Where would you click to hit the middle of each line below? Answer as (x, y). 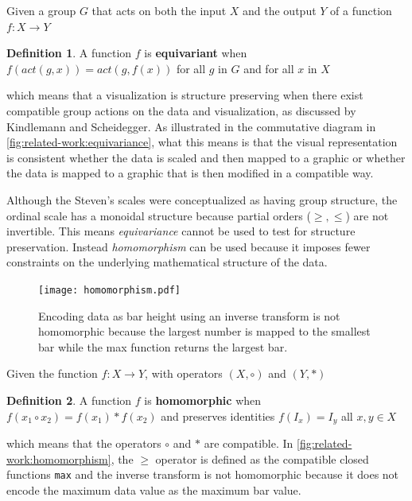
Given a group (41, 10)
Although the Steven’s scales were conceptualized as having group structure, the (202, 199)
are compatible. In (249, 443)
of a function (361, 10)
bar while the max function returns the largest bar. (163, 346)
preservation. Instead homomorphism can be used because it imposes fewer (189, 246)
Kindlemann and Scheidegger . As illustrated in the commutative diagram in (191, 126)
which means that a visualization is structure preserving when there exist (185, 95)
